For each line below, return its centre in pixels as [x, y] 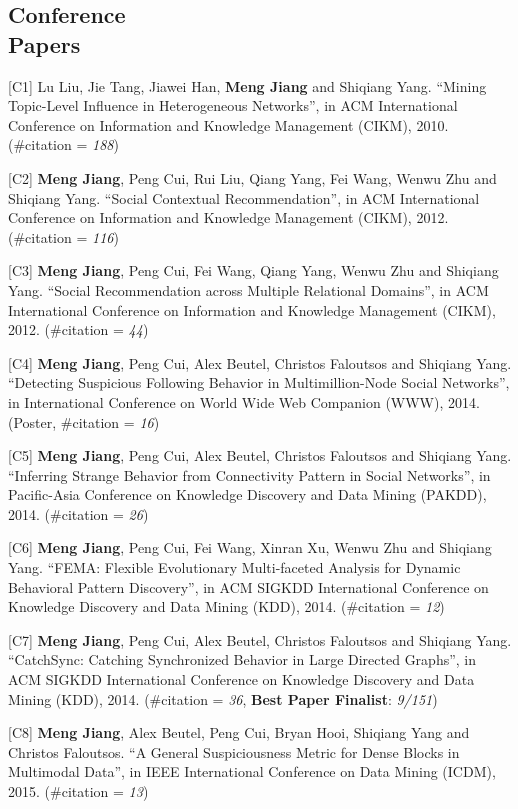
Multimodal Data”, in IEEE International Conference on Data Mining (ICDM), [252, 771]
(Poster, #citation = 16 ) [84, 421]
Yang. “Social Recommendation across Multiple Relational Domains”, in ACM [248, 289]
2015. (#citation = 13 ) [78, 791]
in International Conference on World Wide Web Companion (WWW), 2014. [244, 401]
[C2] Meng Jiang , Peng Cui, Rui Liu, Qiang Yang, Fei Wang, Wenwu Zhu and [252, 177]
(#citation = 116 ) [63, 236]
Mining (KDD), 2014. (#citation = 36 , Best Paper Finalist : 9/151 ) [223, 698]
